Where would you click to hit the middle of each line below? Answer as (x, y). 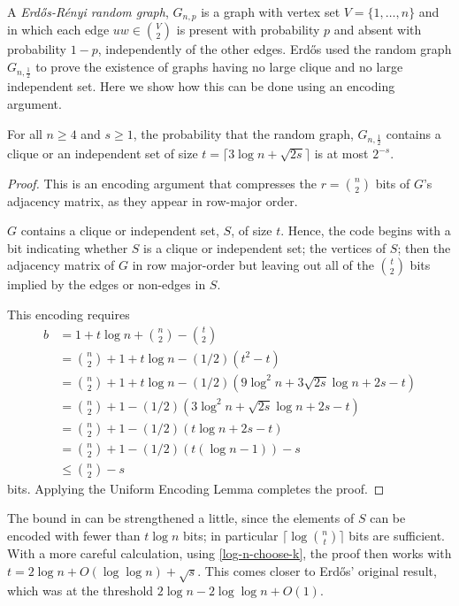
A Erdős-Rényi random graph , (88, 12)
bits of (393, 183)
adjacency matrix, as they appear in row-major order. (153, 200)
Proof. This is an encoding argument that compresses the (162, 183)
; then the (424, 247)
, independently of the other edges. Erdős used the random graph (275, 49)
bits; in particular (231, 536)
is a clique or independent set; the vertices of (265, 247)
